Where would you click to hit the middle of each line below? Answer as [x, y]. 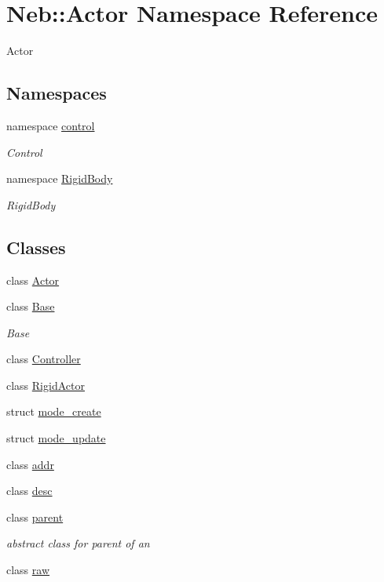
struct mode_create [54, 411]
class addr [30, 464]
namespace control [51, 125]
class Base [31, 306]
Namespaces [57, 93]
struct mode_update [56, 438]
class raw [28, 570]
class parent [35, 517]
